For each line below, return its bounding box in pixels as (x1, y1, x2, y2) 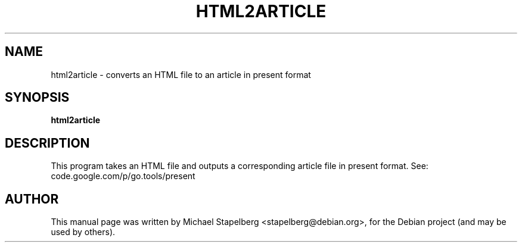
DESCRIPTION (5, 135, 90, 151)
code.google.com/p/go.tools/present (51, 171, 195, 182)
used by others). (51, 227, 116, 237)
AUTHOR (5, 191, 59, 207)
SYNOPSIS (5, 90, 70, 105)
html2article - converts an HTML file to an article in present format (51, 69, 311, 80)
